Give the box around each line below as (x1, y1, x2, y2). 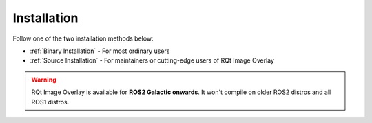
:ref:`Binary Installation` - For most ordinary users (30, 47, 170, 55)
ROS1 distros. (31, 98, 70, 106)
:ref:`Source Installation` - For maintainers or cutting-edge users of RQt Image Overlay (30, 56, 275, 65)
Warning (31, 76, 56, 84)
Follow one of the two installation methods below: (12, 34, 154, 43)
